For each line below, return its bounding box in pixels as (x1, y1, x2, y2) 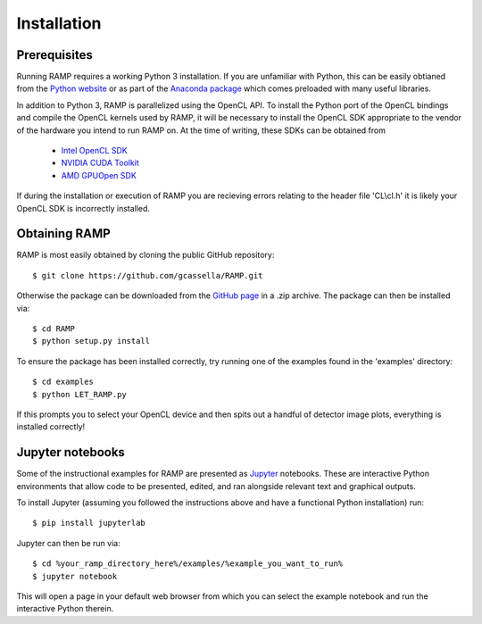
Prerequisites (16, 47, 93, 62)
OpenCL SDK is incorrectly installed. (16, 203, 151, 213)
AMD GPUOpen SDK (61, 170, 137, 180)
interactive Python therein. (16, 603, 114, 614)
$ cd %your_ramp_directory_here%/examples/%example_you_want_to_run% (32, 559, 344, 569)
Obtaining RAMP (16, 226, 111, 241)
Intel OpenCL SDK (61, 146, 129, 156)
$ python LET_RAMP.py (32, 389, 127, 399)
